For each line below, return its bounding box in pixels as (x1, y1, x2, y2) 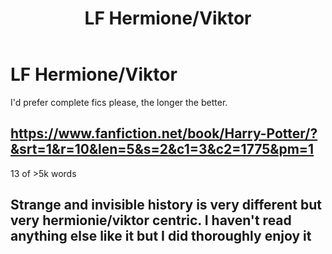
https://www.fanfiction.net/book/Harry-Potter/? (10, 125, 318, 142)
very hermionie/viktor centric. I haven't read (10, 212, 292, 229)
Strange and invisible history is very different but (10, 197, 322, 214)
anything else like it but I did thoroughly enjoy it (10, 228, 312, 245)
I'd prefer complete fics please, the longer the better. (10, 96, 228, 108)
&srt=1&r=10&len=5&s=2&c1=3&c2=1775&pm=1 (10, 141, 315, 158)
